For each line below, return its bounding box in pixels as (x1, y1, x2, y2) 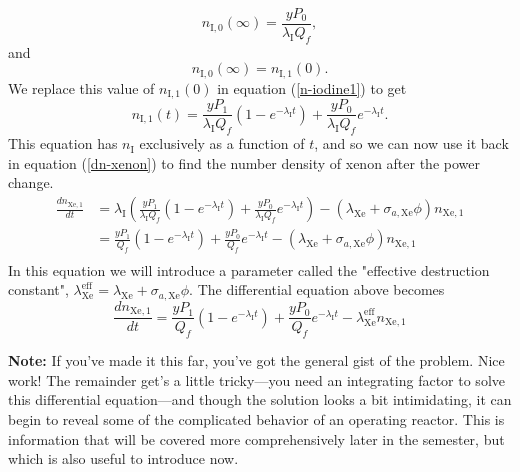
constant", (8, 279, 69, 300)
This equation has (8, 133, 118, 154)
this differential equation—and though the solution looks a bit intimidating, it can (8, 389, 512, 410)
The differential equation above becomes (197, 279, 445, 300)
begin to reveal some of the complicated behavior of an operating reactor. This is (8, 408, 505, 429)
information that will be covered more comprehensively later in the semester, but (8, 428, 505, 449)
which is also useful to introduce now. (8, 448, 239, 469)
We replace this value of (8, 77, 155, 98)
